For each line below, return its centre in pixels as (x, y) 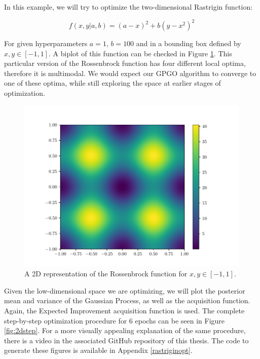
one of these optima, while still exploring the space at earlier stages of (113, 83)
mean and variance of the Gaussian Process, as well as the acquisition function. (127, 300)
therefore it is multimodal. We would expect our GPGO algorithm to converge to (130, 73)
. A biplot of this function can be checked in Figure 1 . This (140, 53)
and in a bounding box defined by (189, 43)
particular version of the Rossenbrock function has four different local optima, (125, 63)
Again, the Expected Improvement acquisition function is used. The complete (124, 311)
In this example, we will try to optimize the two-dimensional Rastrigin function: (128, 7)
